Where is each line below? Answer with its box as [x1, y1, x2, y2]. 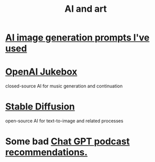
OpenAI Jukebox [5, 66, 77, 78]
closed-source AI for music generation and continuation [5, 83, 123, 89]
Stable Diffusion [5, 101, 75, 112]
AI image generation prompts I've [5, 32, 150, 43]
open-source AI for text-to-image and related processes [5, 118, 123, 124]
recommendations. [5, 147, 88, 158]
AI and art [64, 3, 107, 15]
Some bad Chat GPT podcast [5, 136, 130, 147]
